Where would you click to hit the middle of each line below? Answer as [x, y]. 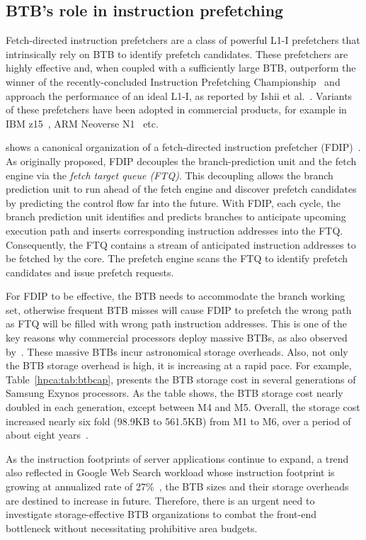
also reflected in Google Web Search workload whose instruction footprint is [170, 472]
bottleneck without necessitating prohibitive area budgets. [132, 528]
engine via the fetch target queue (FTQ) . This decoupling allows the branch [170, 175]
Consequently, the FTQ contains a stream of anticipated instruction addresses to [181, 244]
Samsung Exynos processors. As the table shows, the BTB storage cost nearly [175, 393]
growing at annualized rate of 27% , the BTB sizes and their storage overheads [177, 486]
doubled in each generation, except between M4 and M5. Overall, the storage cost [183, 407]
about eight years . [47, 435]
